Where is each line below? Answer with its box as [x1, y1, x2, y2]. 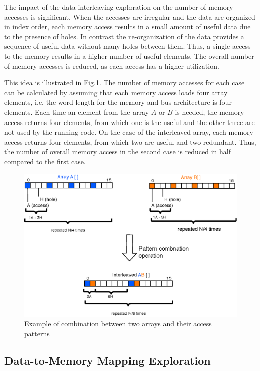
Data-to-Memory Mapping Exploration [4, 352, 211, 368]
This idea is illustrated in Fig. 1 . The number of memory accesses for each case [4, 77, 245, 88]
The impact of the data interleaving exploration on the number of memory [4, 2, 233, 12]
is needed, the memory [175, 106, 244, 117]
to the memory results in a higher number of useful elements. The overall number [4, 50, 254, 61]
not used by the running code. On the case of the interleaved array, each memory [4, 127, 253, 137]
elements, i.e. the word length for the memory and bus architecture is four [4, 97, 232, 107]
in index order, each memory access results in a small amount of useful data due [4, 21, 251, 32]
